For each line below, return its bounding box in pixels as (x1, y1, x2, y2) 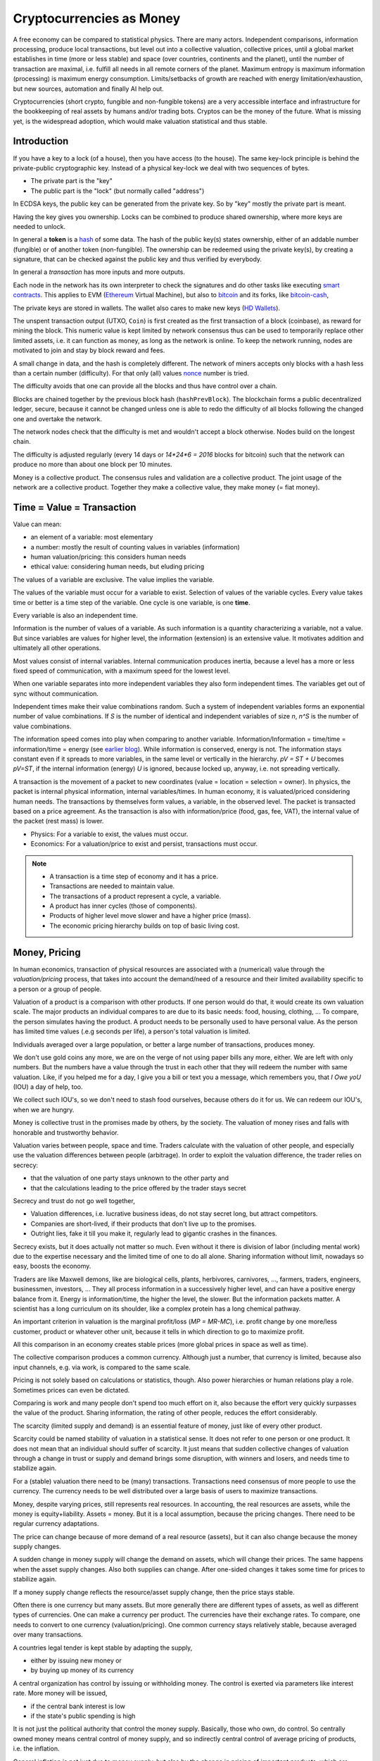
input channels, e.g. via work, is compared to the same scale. (13, 1363, 191, 1371)
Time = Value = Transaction (13, 501, 137, 514)
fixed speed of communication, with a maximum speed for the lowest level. (13, 666, 231, 675)
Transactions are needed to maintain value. (49, 882, 175, 890)
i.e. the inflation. (13, 1744, 60, 1753)
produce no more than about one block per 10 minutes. (13, 460, 172, 468)
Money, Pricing (13, 946, 81, 958)
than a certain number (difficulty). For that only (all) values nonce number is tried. (13, 369, 249, 377)
